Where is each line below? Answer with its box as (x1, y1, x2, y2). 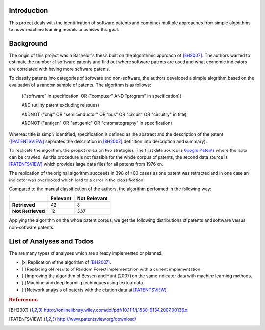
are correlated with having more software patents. (9, 66, 110, 72)
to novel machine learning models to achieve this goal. (9, 26, 119, 32)
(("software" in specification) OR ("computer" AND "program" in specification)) (21, 93, 182, 99)
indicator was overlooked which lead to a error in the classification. (9, 177, 145, 183)
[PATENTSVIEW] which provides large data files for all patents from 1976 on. (9, 161, 163, 167)
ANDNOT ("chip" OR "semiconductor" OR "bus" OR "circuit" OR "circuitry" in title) (21, 111, 187, 117)
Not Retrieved (12, 208, 45, 215)
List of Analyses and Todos (9, 237, 94, 245)
